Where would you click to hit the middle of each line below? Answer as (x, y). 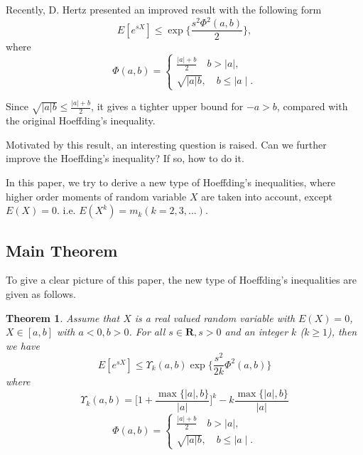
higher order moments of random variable (96, 196)
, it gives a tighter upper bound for (167, 106)
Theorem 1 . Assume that (63, 317)
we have (23, 345)
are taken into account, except (267, 196)
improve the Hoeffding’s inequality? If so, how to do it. (125, 158)
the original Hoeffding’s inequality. (81, 121)
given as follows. (41, 293)
